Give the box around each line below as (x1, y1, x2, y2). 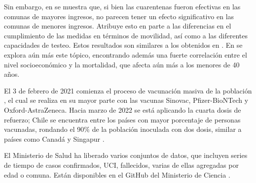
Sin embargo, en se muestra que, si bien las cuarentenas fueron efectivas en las (4, 1, 241, 11)
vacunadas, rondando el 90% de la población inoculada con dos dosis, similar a (4, 124, 242, 134)
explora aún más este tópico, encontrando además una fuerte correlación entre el (4, 49, 247, 60)
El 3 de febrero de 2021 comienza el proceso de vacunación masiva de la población (4, 85, 252, 95)
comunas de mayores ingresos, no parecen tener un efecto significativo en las (4, 11, 234, 21)
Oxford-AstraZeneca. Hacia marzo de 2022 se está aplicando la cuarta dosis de (4, 104, 241, 115)
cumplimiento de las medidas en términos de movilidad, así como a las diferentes (4, 30, 248, 40)
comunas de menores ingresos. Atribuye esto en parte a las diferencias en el (4, 21, 231, 31)
